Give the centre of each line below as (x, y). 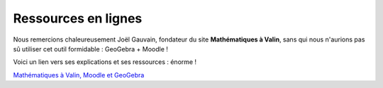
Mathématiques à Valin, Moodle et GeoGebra (79, 75)
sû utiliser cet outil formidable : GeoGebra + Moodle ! (90, 49)
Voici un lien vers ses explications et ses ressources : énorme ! (105, 62)
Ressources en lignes (78, 18)
